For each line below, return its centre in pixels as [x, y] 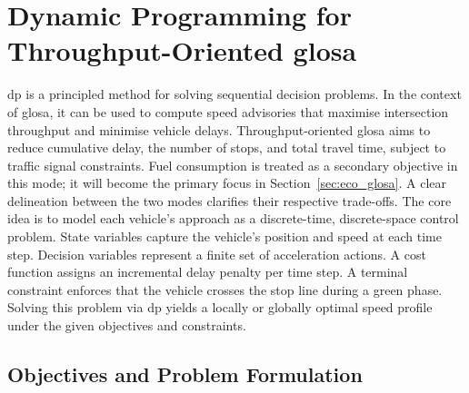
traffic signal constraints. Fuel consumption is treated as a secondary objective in [233, 165]
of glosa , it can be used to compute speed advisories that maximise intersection [228, 111]
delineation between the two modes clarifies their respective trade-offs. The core [230, 200]
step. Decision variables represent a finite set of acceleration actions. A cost [217, 254]
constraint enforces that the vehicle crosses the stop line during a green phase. [225, 289]
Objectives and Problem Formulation [185, 374]
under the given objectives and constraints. [127, 325]
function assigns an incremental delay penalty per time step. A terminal [208, 272]
